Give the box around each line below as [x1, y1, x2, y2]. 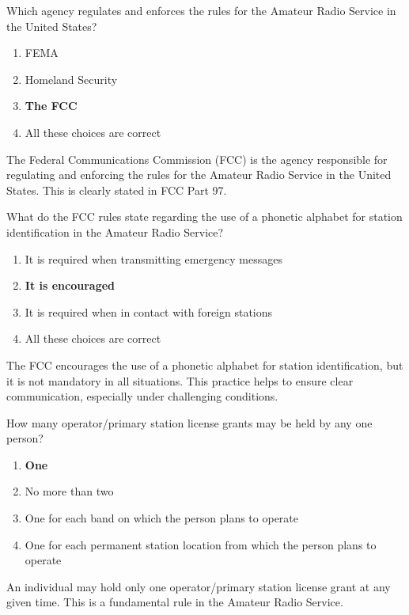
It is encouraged [25, 277, 116, 294]
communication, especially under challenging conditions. [6, 388, 278, 404]
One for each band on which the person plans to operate [25, 510, 299, 526]
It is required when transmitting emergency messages [25, 250, 283, 267]
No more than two [25, 483, 114, 499]
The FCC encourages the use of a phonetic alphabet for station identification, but [6, 356, 403, 373]
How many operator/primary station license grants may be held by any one [6, 414, 373, 431]
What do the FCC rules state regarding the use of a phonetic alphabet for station [6, 208, 403, 225]
